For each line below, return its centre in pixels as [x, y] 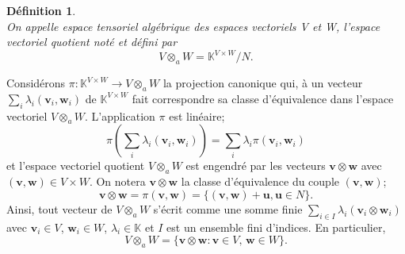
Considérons [36, 83]
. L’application [120, 115]
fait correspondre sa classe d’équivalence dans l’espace [263, 98]
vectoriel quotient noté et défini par [92, 42]
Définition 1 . [41, 10]
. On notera [117, 181]
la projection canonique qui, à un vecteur [263, 83]
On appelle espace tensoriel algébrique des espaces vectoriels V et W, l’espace [193, 26]
